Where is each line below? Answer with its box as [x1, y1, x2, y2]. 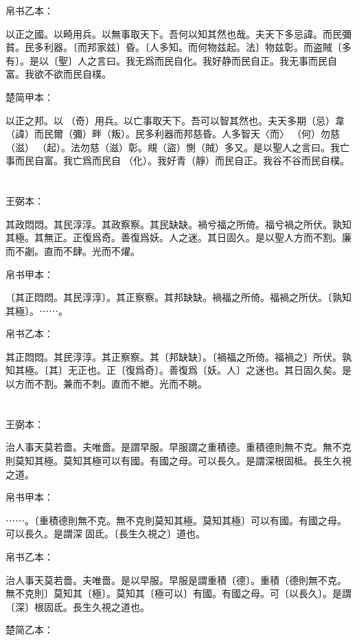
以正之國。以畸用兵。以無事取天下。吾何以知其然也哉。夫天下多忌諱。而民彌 [5, 26, 352, 41]
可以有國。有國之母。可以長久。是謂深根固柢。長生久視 [101, 453, 352, 468]
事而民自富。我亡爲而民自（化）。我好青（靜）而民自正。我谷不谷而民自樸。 [5, 153, 349, 168]
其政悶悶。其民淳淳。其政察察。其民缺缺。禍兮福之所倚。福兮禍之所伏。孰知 [5, 216, 352, 231]
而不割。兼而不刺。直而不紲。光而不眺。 [24, 376, 207, 391]
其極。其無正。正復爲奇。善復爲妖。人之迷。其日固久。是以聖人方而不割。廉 [5, 230, 352, 245]
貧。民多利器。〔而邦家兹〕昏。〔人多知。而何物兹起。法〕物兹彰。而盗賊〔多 [5, 40, 352, 54]
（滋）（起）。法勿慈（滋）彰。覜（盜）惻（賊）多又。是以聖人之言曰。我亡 [5, 139, 349, 154]
